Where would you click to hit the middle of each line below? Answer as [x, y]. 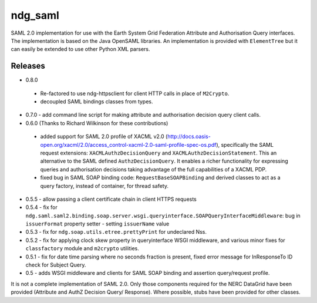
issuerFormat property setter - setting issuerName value [97, 224]
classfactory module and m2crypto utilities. [82, 248]
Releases [28, 66]
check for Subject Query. [56, 265]
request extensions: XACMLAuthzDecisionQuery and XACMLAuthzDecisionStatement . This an [158, 153]
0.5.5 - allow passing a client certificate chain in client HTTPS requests [111, 199]
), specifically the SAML [245, 144]
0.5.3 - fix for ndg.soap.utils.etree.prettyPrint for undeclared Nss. [116, 232]
